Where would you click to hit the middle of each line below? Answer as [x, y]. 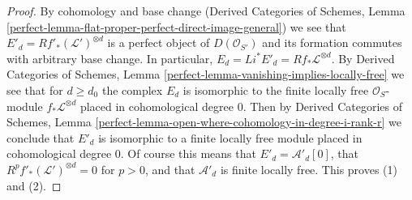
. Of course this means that [188, 153]
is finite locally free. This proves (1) [309, 169]
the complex [132, 89]
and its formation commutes [332, 43]
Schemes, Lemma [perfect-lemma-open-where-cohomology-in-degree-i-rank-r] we [204, 122]
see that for [35, 89]
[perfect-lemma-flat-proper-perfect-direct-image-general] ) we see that [176, 26]
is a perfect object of [159, 43]
